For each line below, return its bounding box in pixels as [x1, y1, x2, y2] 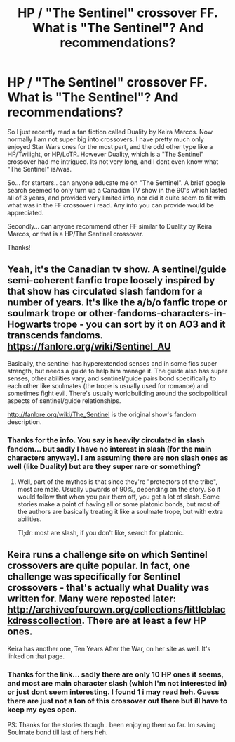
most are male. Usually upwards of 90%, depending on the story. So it [17, 485, 221, 494]
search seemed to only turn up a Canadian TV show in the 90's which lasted [7, 186, 228, 194]
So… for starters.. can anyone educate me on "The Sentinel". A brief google [7, 178, 226, 187]
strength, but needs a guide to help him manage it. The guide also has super [7, 366, 228, 375]
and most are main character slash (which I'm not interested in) [7, 678, 227, 688]
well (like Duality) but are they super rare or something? [7, 461, 201, 471]
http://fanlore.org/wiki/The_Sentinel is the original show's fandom [7, 410, 196, 418]
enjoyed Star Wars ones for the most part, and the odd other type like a [7, 142, 213, 151]
